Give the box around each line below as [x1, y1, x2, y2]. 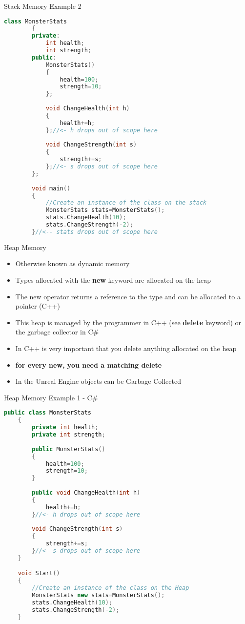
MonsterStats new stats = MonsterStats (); [32, 592, 165, 599]
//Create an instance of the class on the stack [45, 199, 207, 207]
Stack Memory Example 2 [4, 1, 82, 11]
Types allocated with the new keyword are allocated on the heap [15, 275, 211, 285]
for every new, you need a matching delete [15, 359, 162, 370]
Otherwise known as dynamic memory [15, 258, 130, 269]
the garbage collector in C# [15, 327, 99, 337]
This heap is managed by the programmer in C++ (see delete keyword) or [15, 317, 242, 327]
